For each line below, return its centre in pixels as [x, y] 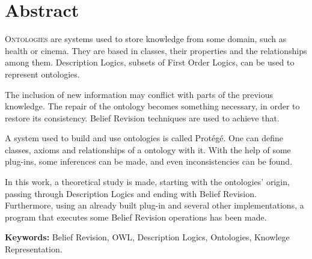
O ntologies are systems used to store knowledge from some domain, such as [146, 39]
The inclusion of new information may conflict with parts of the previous [139, 94]
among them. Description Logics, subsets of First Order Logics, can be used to [150, 62]
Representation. [34, 249]
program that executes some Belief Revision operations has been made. [136, 217]
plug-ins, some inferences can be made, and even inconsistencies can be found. [149, 161]
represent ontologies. [42, 74]
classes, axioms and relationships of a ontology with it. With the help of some [148, 149]
